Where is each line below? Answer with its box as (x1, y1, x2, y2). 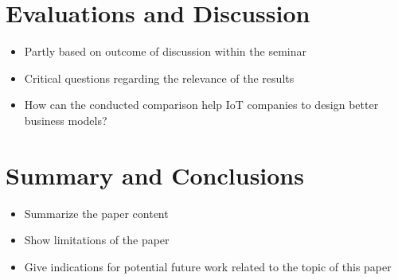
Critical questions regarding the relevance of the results (24, 69, 295, 86)
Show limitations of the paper (24, 231, 170, 248)
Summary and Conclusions (6, 158, 304, 191)
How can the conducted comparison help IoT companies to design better (24, 96, 379, 113)
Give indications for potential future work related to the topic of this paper (24, 258, 392, 274)
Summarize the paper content (24, 204, 169, 221)
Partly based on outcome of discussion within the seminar (24, 43, 306, 60)
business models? (24, 111, 107, 128)
